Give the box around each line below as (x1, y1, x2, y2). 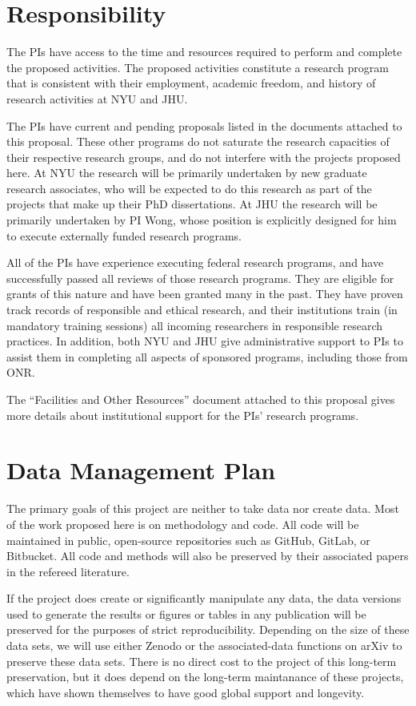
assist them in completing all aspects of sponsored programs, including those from (6, 348, 408, 365)
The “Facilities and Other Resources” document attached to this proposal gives (6, 391, 395, 407)
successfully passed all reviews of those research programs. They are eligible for (6, 269, 394, 286)
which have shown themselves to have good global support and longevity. (6, 684, 365, 700)
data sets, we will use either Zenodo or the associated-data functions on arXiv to (6, 637, 402, 654)
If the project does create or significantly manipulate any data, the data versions (6, 590, 402, 607)
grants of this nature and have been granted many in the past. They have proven (6, 285, 403, 302)
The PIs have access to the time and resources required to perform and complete (6, 43, 402, 60)
